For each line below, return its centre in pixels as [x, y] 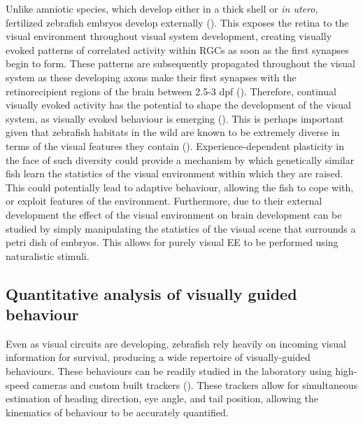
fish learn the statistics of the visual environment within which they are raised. [175, 173]
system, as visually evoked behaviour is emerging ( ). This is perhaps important [175, 118]
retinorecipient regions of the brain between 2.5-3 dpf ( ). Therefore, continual [171, 91]
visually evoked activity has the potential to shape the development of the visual [178, 105]
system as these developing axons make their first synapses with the [151, 77]
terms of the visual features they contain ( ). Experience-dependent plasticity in [175, 145]
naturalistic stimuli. [48, 255]
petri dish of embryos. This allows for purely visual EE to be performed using [172, 242]
